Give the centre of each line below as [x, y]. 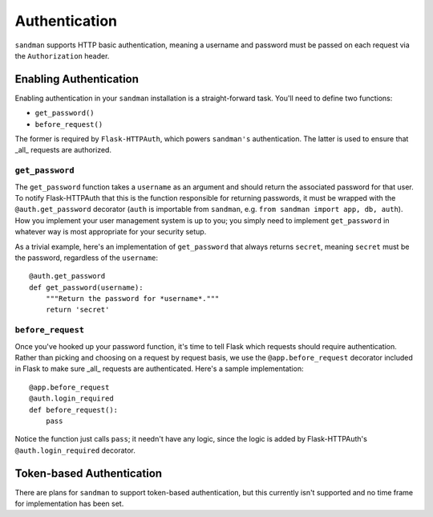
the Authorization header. [62, 55]
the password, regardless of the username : [86, 258]
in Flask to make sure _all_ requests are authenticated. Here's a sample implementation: [159, 368]
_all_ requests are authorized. [63, 150]
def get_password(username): [86, 287]
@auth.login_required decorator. [75, 450]
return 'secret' [77, 310]
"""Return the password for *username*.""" [132, 299]
